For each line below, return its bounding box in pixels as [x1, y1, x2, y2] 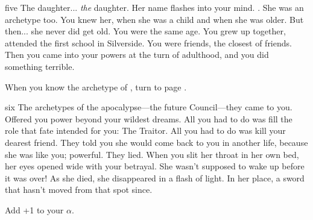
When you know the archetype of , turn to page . [5, 80, 187, 93]
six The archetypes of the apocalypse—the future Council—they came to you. [5, 101, 292, 113]
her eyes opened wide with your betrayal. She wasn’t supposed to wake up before [5, 160, 305, 172]
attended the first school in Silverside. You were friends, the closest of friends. [5, 36, 292, 49]
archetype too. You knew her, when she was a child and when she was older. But [5, 13, 304, 25]
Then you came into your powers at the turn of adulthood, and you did [5, 48, 269, 61]
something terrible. [5, 60, 75, 72]
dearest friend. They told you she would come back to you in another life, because [5, 136, 308, 148]
